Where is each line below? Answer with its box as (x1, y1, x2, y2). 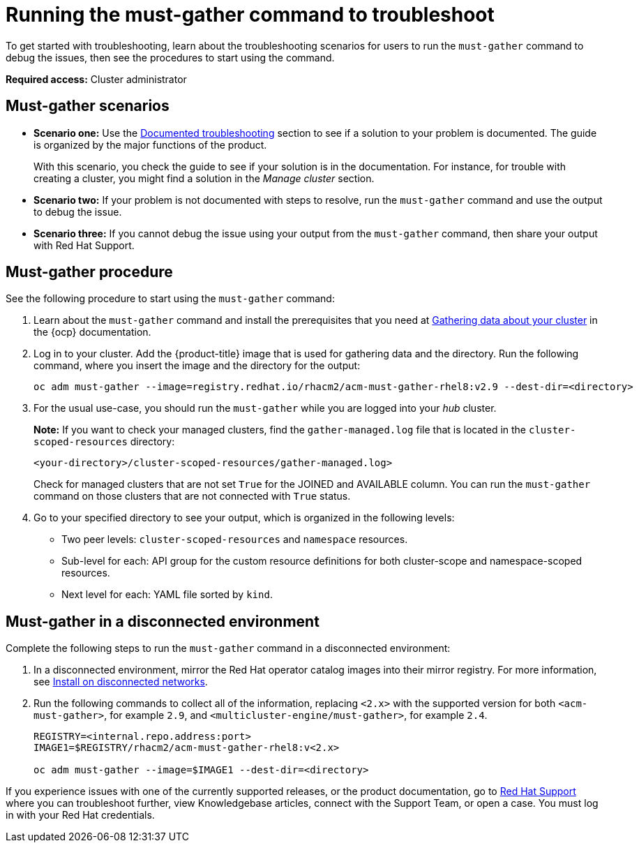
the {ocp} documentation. (33, 326, 151, 339)
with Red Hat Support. (33, 239, 135, 251)
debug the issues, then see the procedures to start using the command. (6, 51, 335, 64)
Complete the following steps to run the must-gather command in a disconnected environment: (6, 642, 451, 655)
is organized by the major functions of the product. (33, 138, 267, 151)
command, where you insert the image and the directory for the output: (33, 359, 361, 372)
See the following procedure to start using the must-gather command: (6, 292, 335, 305)
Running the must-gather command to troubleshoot (6, 3, 495, 27)
